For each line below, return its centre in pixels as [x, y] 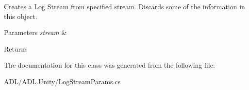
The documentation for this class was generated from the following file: [109, 65]
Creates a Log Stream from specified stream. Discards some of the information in [124, 6]
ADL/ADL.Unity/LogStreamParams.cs [62, 81]
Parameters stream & [35, 32]
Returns [16, 48]
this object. [21, 16]
